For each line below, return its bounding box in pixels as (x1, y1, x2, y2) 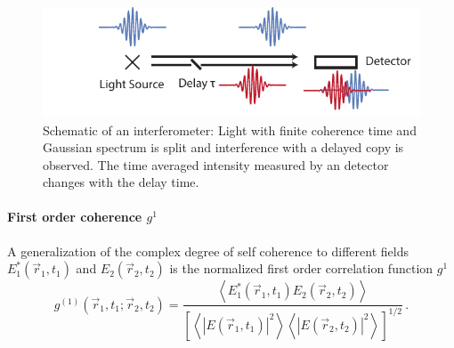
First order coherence (7, 207, 142, 226)
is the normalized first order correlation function (169, 259, 434, 278)
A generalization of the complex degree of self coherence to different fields (7, 241, 409, 260)
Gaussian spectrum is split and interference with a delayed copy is (43, 138, 404, 157)
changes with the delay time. (43, 173, 199, 191)
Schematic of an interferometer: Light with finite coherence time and (43, 120, 417, 139)
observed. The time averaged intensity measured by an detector (43, 155, 389, 174)
